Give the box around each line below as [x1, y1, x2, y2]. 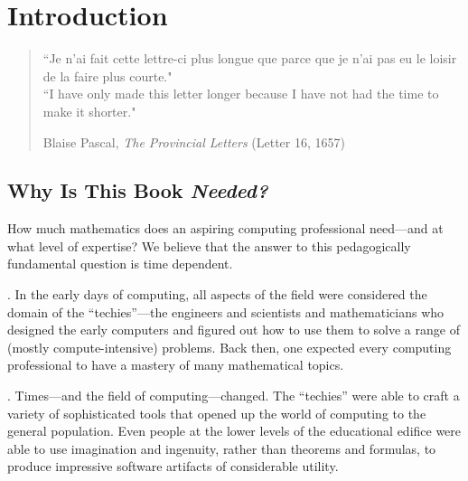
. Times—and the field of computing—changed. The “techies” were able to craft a [7, 386, 460, 405]
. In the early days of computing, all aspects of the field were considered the [7, 285, 427, 304]
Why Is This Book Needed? [7, 176, 268, 204]
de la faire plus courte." [42, 66, 173, 85]
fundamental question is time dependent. [7, 254, 233, 273]
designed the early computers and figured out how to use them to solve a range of [7, 320, 460, 339]
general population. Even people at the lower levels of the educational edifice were [7, 421, 462, 440]
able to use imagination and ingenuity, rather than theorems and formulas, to [7, 439, 436, 457]
